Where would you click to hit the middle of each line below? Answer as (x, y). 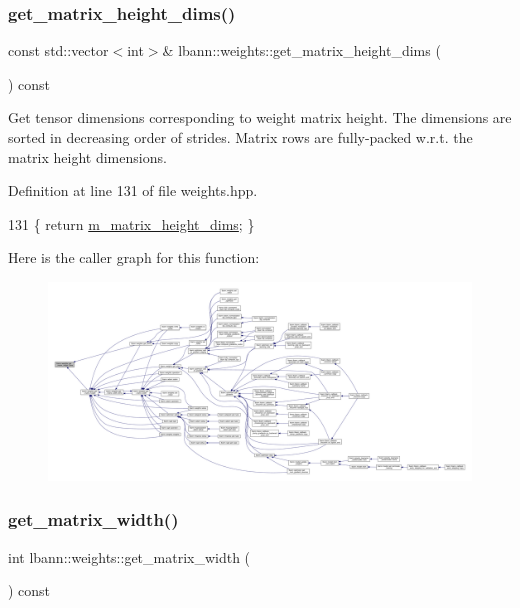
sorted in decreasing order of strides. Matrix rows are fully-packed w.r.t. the (240, 137)
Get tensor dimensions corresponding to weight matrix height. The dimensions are (260, 117)
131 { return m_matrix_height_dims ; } (131, 223)
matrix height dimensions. (87, 156)
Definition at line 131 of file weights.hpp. (133, 190)
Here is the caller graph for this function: (134, 257)
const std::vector (58, 50)
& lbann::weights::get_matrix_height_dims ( (301, 50)
